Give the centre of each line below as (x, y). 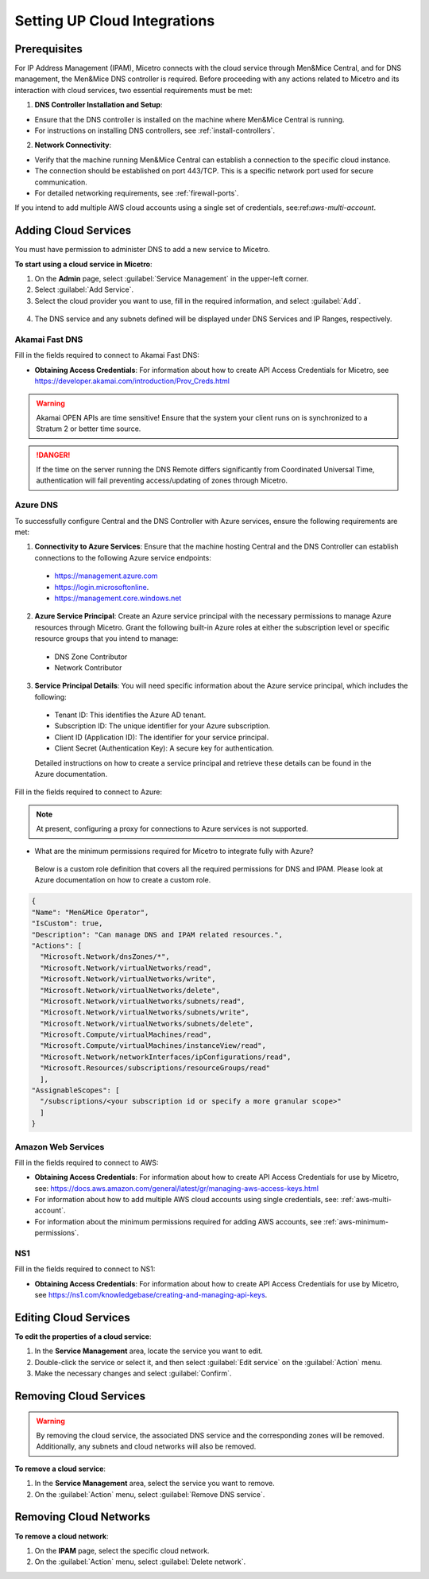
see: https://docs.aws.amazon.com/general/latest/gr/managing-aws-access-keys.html (177, 1188)
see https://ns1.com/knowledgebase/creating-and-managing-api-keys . (151, 1295)
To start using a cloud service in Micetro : (83, 264)
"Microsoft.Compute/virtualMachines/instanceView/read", (153, 1046)
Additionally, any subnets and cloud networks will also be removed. (146, 1446)
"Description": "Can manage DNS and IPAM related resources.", (157, 935)
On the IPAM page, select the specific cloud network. (122, 1550)
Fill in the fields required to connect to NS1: (85, 1269)
